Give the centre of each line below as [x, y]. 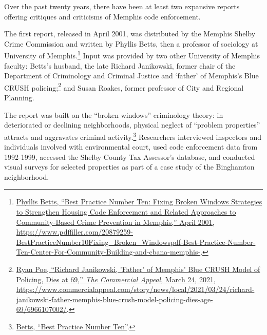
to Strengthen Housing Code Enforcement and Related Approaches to [126, 212]
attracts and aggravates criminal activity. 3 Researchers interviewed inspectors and [133, 136]
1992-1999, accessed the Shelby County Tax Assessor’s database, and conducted [130, 156]
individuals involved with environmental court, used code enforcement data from [131, 147]
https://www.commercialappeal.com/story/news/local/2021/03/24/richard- [135, 289]
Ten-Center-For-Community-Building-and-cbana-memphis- [108, 252]
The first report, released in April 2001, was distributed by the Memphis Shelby [130, 34]
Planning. [19, 98]
